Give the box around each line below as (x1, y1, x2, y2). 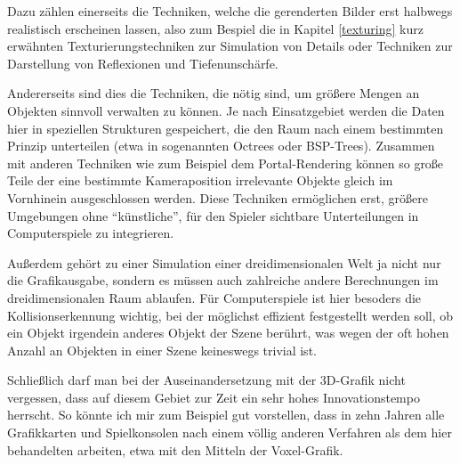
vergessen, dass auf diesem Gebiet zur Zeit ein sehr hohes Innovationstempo (7, 387, 420, 406)
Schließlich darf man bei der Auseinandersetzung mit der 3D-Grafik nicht (7, 371, 406, 389)
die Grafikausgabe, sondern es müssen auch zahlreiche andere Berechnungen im (7, 271, 439, 290)
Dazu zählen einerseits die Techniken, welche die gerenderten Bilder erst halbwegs (7, 2, 453, 20)
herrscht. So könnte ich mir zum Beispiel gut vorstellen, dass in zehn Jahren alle (7, 405, 445, 424)
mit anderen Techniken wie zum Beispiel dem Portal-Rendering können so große (7, 153, 444, 172)
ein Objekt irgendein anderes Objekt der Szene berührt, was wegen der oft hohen (7, 323, 449, 342)
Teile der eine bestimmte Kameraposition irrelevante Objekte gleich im (7, 171, 393, 190)
